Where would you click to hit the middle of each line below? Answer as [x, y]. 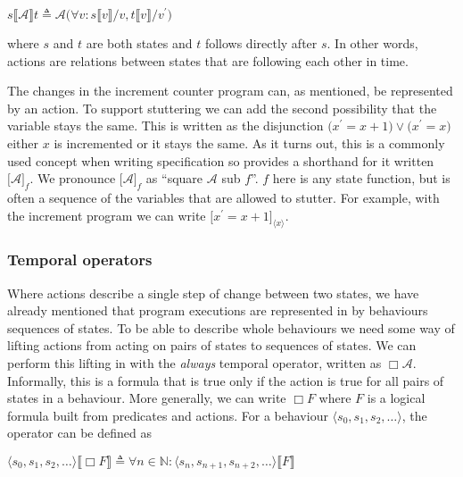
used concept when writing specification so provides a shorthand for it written [221, 160]
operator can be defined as [79, 433]
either [23, 143]
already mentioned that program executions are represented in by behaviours [218, 310]
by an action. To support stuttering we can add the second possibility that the [222, 108]
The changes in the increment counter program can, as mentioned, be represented [230, 91]
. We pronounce [73, 178]
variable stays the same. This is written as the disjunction [165, 126]
